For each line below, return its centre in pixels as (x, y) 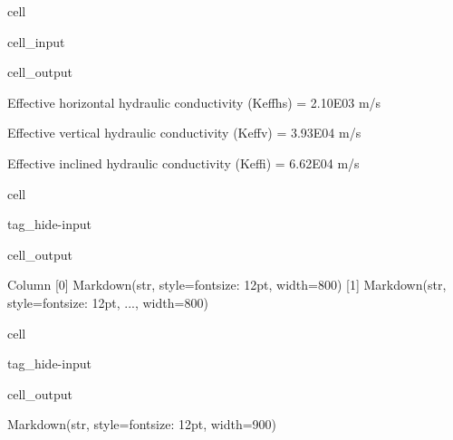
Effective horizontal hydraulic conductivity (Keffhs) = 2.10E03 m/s (194, 102)
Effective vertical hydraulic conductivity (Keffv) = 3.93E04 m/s (184, 133)
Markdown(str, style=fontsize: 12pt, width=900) (142, 424)
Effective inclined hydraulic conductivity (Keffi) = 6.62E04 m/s (183, 163)
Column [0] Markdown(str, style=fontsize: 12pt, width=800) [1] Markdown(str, (227, 285)
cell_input (36, 41)
